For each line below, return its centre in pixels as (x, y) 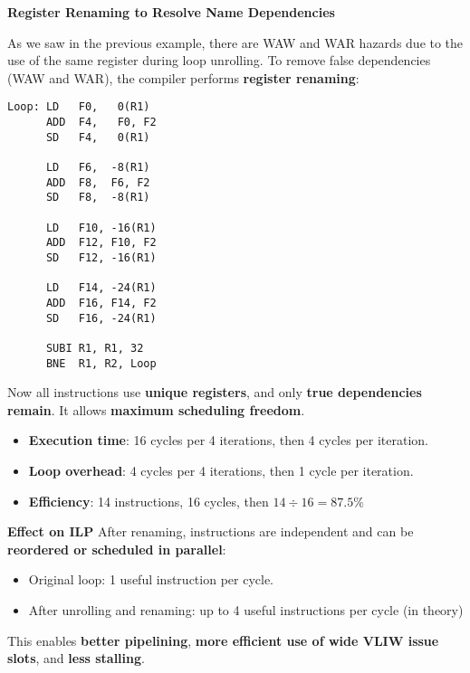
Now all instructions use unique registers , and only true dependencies (215, 392)
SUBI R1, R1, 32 (95, 348)
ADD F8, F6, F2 (98, 182)
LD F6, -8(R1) (98, 167)
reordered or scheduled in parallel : (117, 549)
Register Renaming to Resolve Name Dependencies (171, 12)
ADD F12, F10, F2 (101, 243)
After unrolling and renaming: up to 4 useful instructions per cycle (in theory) (246, 609)
